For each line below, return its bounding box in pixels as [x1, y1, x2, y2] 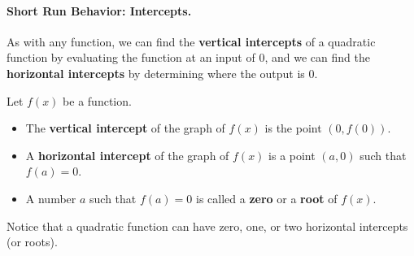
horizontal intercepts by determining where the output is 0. [7, 64, 318, 81]
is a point [268, 146, 316, 163]
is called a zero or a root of [196, 189, 338, 206]
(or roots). [7, 233, 58, 250]
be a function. [63, 92, 132, 109]
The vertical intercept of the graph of [25, 119, 225, 137]
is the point [264, 119, 322, 137]
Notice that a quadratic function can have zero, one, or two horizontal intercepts [7, 217, 408, 234]
